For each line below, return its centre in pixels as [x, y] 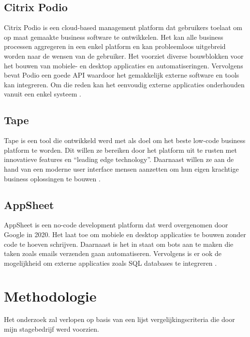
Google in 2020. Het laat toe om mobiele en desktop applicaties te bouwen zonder [125, 234]
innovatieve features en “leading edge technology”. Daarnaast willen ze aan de [119, 159]
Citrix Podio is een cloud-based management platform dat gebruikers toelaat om [123, 27]
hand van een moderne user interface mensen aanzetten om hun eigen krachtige [121, 168]
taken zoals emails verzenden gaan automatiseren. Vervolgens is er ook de [113, 253]
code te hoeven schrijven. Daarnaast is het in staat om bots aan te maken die [119, 244]
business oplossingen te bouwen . [52, 178]
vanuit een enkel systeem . [43, 94]
